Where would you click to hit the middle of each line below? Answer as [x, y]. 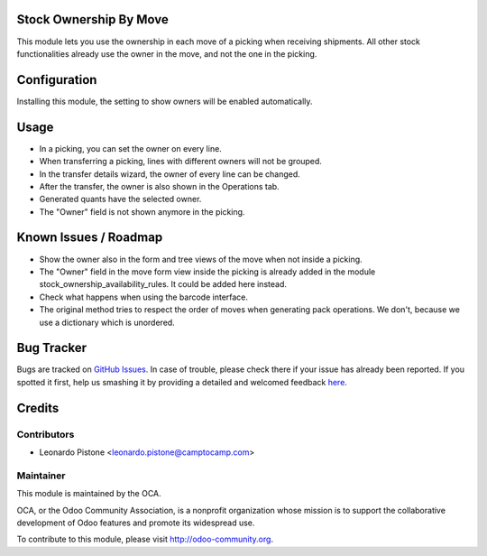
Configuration [57, 80]
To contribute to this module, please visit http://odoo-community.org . [145, 539]
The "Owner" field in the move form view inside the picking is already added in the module [207, 272]
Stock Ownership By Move [92, 19]
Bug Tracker [52, 348]
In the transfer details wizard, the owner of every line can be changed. [170, 174]
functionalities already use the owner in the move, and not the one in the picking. [167, 53]
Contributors [46, 434]
